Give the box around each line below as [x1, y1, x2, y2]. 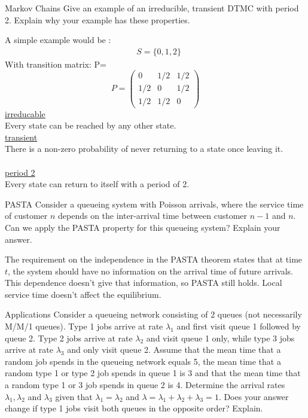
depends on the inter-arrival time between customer [58, 209, 248, 222]
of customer [5, 209, 48, 222]
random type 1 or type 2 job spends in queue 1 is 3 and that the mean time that [5, 367, 301, 379]
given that [55, 390, 93, 402]
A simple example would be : [5, 33, 111, 46]
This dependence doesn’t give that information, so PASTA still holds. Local [5, 276, 282, 289]
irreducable [5, 107, 45, 120]
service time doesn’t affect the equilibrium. [5, 288, 161, 300]
